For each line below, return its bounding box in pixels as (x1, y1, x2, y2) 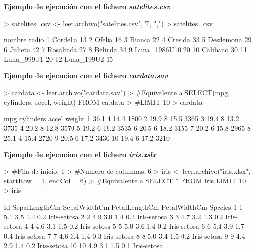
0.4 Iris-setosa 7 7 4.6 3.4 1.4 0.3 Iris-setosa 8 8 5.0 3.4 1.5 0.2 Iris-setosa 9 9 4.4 (4, 230, 245, 241)
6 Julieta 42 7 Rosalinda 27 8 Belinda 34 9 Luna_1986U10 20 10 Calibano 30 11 (4, 44, 247, 54)
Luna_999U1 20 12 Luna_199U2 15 (4, 54, 113, 64)
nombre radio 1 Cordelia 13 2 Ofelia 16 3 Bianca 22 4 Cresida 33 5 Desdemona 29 (4, 35, 252, 45)
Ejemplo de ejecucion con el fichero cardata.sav (4, 70, 168, 80)
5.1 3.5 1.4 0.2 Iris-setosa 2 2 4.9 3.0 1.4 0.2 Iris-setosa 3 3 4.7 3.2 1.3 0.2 (4, 211, 223, 221)
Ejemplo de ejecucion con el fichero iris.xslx (4, 149, 156, 159)
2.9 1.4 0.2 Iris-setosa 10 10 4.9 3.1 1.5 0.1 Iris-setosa (4, 240, 163, 251)
